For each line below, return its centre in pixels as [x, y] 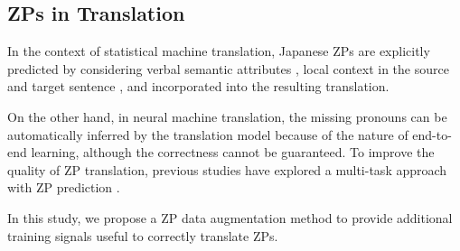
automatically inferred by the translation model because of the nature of [208, 134]
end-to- [432, 134]
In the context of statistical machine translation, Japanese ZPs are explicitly [219, 51]
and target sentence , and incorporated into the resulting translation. [198, 86]
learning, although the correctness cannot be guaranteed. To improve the [233, 152]
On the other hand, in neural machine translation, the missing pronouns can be [227, 116]
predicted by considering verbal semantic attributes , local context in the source [228, 68]
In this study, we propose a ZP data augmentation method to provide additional [230, 217]
